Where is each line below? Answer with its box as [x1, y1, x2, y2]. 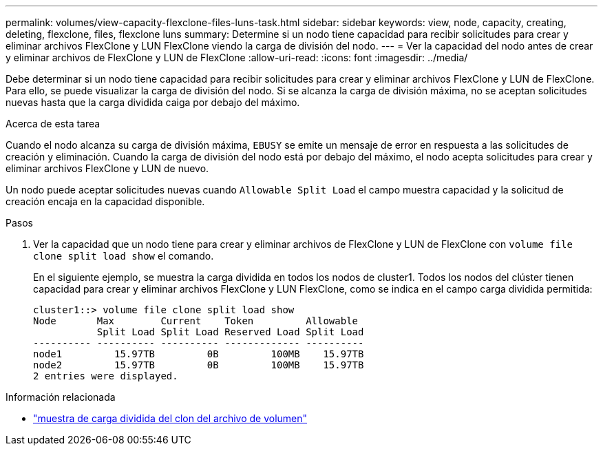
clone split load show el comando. [33, 250, 214, 262]
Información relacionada [6, 391, 116, 403]
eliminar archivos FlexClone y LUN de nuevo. [6, 162, 209, 174]
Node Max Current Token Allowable [33, 315, 359, 326]
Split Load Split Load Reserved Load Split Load [96, 326, 364, 337]
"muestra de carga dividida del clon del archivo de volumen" [33, 412, 308, 424]
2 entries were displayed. [33, 370, 178, 381]
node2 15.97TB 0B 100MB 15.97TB [33, 359, 364, 370]
